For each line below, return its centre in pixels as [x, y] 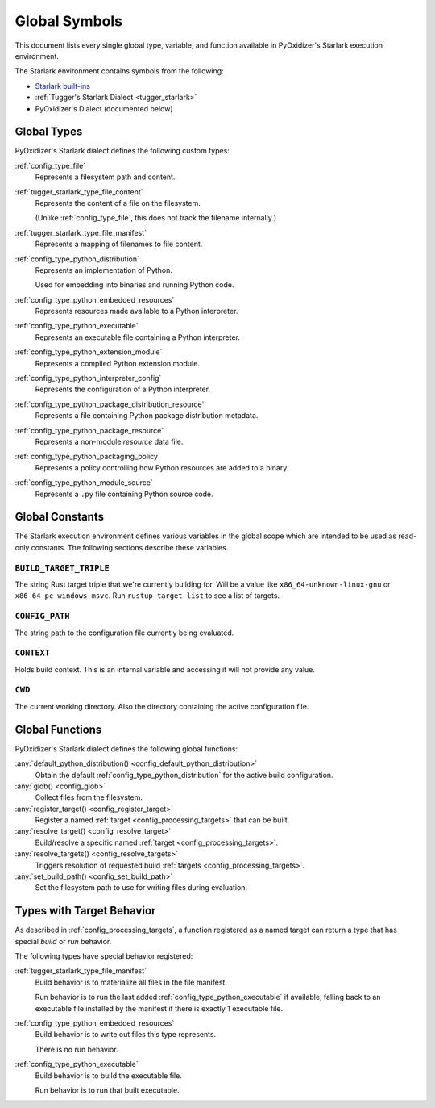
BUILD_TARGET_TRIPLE [62, 568]
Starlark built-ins [62, 86]
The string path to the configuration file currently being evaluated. [124, 633]
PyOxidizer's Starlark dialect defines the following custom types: [122, 151]
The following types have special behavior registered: [104, 956]
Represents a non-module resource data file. [109, 441]
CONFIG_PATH [42, 616]
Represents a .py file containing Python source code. [124, 494]
